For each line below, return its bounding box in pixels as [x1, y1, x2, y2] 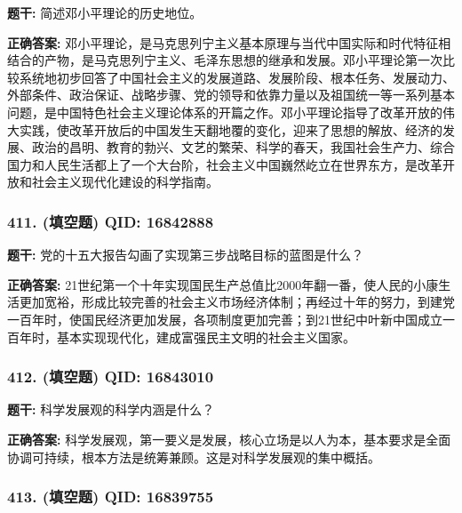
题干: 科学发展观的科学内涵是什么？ [7, 400, 215, 419]
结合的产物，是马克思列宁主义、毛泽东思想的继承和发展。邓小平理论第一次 [7, 51, 442, 69]
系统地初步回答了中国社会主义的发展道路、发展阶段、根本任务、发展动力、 [19, 68, 455, 86]
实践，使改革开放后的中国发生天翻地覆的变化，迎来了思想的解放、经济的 [19, 120, 442, 139]
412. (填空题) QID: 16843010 [7, 365, 214, 388]
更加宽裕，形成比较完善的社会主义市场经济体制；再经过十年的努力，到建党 [19, 293, 455, 311]
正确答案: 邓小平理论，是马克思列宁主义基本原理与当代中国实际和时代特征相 [7, 33, 451, 52]
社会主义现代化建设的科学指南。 [31, 172, 219, 191]
